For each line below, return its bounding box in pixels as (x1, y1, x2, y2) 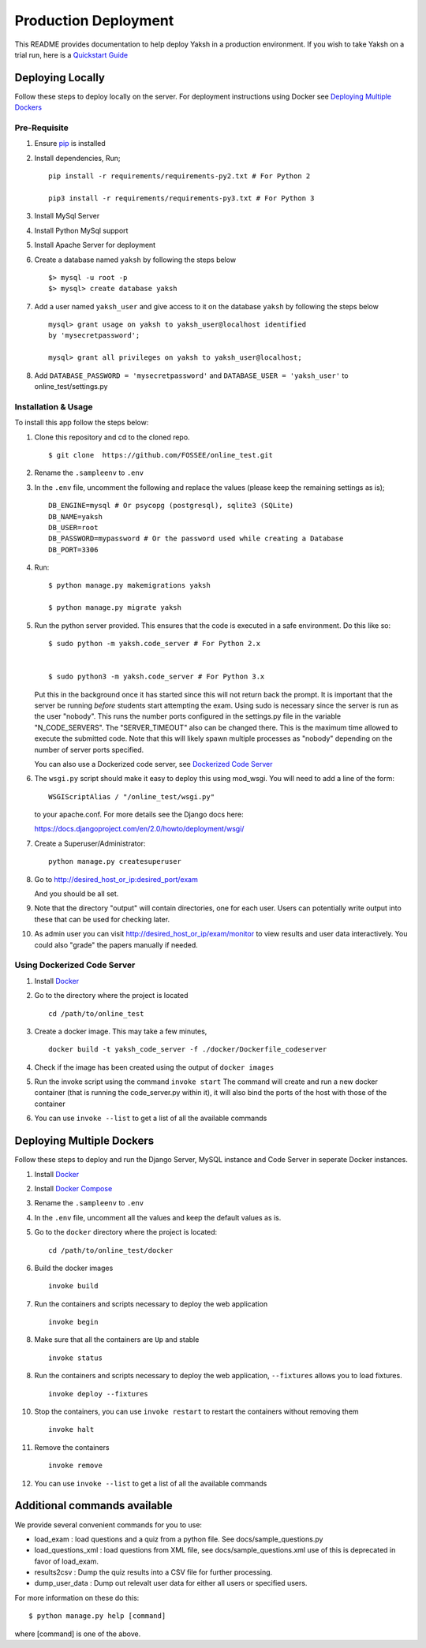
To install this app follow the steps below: (14, 418, 149, 428)
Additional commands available (14, 1499, 173, 1512)
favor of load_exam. (34, 1556, 99, 1566)
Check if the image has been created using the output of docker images (34, 1062, 275, 1072)
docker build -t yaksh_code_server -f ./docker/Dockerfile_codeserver (48, 1045, 327, 1054)
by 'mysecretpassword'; (48, 331, 140, 340)
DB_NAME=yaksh (48, 512, 103, 521)
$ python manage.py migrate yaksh (48, 604, 181, 612)
